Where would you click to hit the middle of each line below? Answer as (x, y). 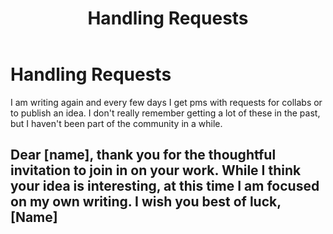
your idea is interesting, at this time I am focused (165, 186)
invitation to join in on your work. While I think (156, 170)
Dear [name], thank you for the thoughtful (143, 155)
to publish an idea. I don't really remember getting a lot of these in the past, (165, 113)
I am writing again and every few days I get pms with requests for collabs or (166, 102)
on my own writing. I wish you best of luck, (146, 202)
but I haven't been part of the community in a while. (116, 123)
